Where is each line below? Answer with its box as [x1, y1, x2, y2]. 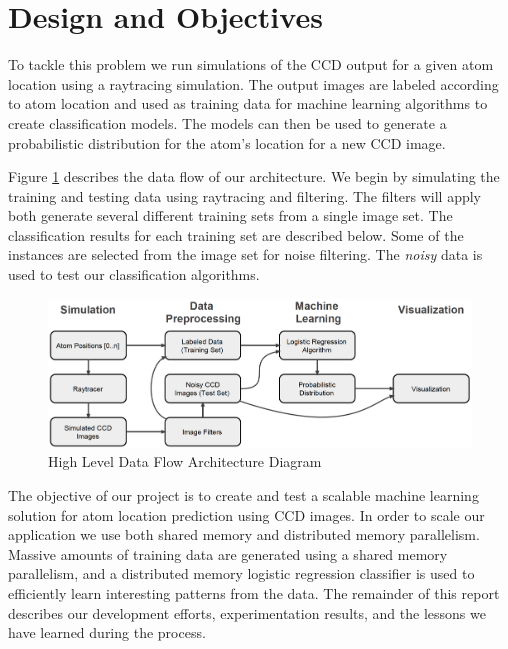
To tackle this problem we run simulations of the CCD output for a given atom [8, 54, 494, 75]
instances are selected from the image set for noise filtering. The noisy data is [8, 244, 483, 265]
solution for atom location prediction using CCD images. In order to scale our [8, 504, 485, 525]
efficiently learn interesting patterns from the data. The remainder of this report [8, 583, 500, 604]
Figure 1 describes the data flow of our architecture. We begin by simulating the [8, 166, 500, 187]
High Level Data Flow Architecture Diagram [48, 451, 322, 472]
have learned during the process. [8, 622, 206, 643]
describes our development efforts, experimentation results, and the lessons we [8, 602, 486, 623]
